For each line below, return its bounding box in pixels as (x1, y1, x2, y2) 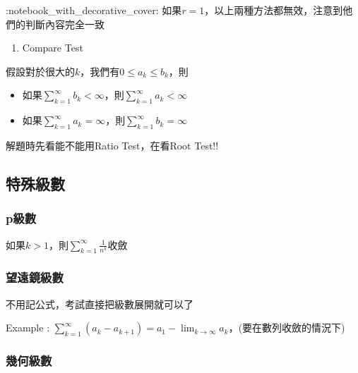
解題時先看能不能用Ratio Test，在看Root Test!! (6, 137, 219, 152)
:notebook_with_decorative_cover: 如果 (6, 3, 182, 17)
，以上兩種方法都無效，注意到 (204, 3, 343, 17)
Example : (6, 320, 50, 335)
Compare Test (22, 40, 83, 55)
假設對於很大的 (6, 63, 75, 78)
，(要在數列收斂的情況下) (228, 320, 345, 335)
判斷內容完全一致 (25, 16, 105, 31)
